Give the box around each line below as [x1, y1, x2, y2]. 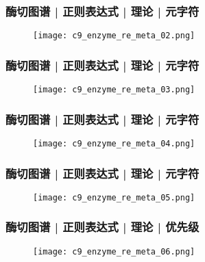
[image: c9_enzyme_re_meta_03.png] [33, 85, 195, 95]
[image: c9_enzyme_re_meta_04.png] [33, 138, 195, 148]
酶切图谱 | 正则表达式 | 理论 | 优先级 [5, 218, 200, 235]
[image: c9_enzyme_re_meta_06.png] [33, 246, 195, 257]
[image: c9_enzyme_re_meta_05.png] [33, 192, 195, 202]
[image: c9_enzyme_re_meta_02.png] [33, 31, 195, 41]
